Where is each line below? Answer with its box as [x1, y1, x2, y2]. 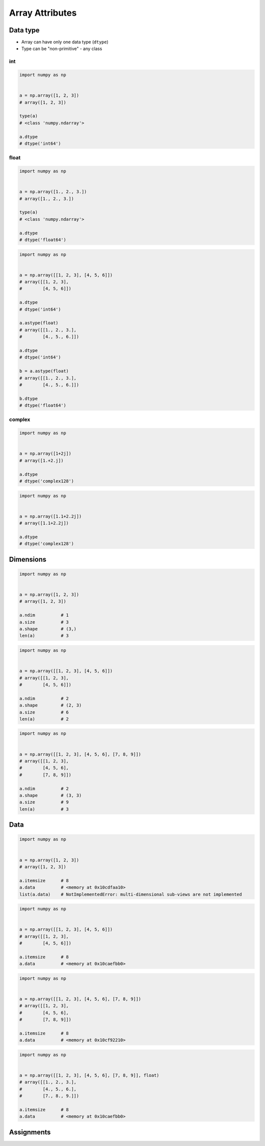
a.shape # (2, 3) [19, 703, 82, 708]
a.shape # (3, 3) [19, 793, 82, 798]
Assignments [9, 1128, 51, 1136]
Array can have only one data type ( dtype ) [21, 39, 109, 45]
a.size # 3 [19, 619, 69, 625]
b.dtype [19, 395, 38, 401]
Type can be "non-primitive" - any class [21, 46, 103, 52]
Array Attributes [9, 7, 77, 18]
